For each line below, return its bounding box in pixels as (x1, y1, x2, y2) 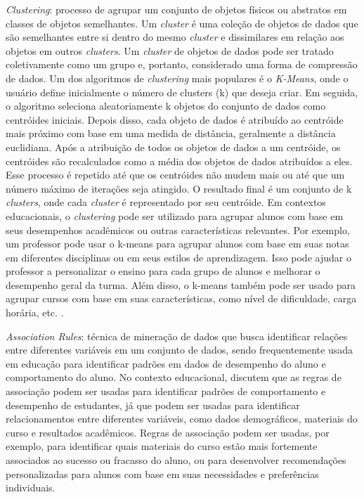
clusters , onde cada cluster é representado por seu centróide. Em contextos (6, 195, 326, 209)
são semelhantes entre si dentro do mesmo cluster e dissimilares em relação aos (6, 30, 344, 44)
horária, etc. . (6, 305, 64, 320)
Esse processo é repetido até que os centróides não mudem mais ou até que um (6, 167, 345, 182)
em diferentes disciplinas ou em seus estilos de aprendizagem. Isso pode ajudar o (6, 250, 351, 264)
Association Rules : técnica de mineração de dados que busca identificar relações (6, 328, 348, 343)
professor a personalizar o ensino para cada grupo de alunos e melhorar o (6, 264, 320, 278)
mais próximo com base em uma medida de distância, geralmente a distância (6, 126, 336, 141)
